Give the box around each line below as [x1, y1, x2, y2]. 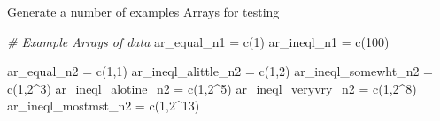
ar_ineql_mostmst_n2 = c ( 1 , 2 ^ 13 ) [7, 96, 200, 115]
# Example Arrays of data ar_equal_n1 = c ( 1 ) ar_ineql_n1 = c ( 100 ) [7, 32, 390, 50]
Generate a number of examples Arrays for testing [7, 3, 280, 20]
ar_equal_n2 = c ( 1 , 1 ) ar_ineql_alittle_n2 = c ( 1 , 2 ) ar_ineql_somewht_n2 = [7, 62, 434, 80]
